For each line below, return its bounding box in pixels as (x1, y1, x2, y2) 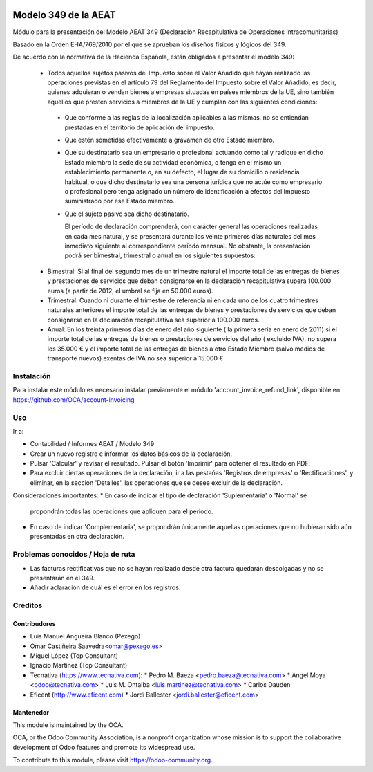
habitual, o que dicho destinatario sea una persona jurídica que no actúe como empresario (64, 177, 323, 186)
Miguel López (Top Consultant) (30, 652, 119, 660)
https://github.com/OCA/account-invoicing (12, 395, 135, 404)
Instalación (12, 371, 51, 380)
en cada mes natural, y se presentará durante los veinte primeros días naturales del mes (64, 232, 316, 240)
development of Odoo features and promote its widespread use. (12, 743, 195, 751)
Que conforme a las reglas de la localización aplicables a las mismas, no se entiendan (64, 113, 309, 122)
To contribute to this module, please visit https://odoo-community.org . (12, 756, 213, 764)
